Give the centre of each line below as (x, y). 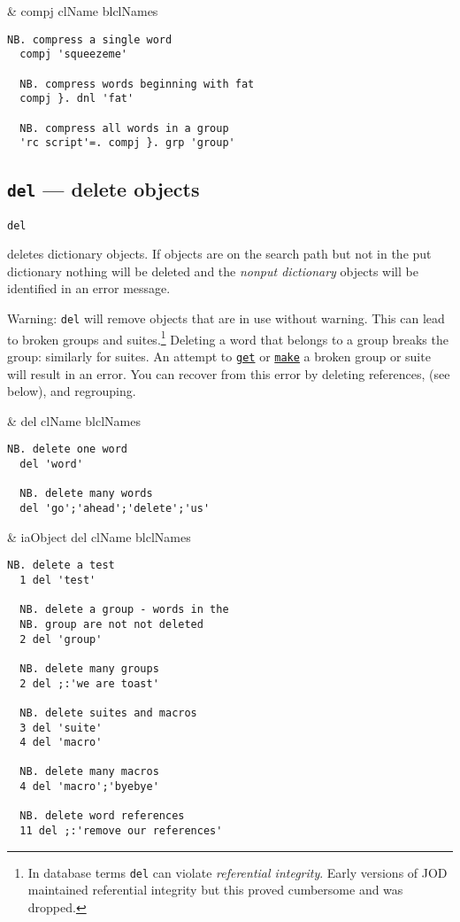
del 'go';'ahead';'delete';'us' (115, 509)
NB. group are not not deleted (111, 624)
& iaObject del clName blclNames (99, 536)
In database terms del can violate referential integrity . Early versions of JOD (238, 872)
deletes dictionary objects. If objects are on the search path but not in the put (219, 254)
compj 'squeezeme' (74, 54)
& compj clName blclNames (83, 11)
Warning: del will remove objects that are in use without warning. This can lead (226, 318)
